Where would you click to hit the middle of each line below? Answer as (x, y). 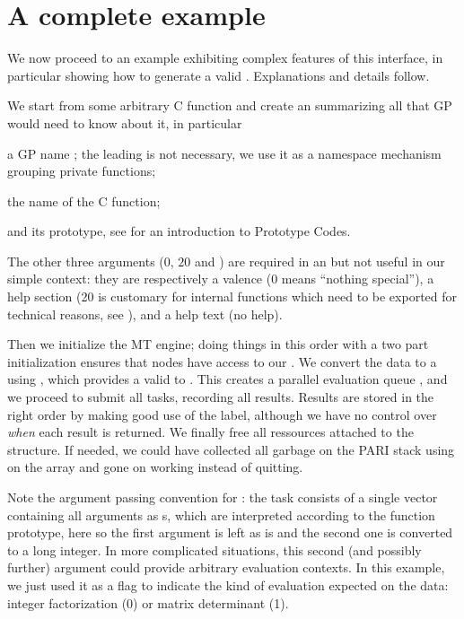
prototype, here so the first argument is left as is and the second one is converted (230, 532)
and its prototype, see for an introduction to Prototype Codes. (179, 231)
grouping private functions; (82, 171)
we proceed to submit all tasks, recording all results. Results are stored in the (221, 397)
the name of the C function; (84, 201)
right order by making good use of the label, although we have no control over (222, 414)
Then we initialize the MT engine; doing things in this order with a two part (218, 344)
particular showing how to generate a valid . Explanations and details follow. (219, 75)
